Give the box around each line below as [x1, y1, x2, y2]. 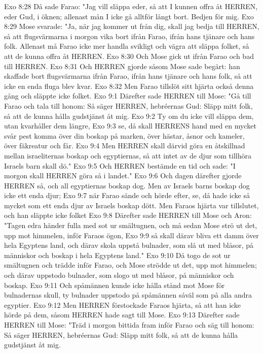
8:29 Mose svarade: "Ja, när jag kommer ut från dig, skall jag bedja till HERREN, [4, 21, 259, 31]
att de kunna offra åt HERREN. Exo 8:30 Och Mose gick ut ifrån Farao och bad [4, 50, 254, 61]
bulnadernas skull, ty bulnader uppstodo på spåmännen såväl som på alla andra [4, 290, 252, 300]
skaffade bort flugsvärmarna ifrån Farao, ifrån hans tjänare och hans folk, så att [4, 71, 252, 81]
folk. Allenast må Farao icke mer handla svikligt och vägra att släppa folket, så [4, 41, 249, 51]
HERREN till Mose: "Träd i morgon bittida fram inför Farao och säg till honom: [4, 319, 254, 330]
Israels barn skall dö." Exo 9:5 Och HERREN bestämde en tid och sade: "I [4, 160, 236, 171]
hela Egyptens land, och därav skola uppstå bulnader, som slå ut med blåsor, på [4, 240, 253, 250]
